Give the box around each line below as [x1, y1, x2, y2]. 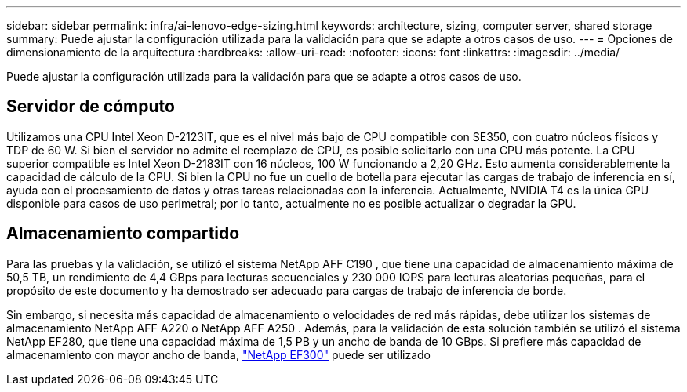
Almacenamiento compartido [6, 223, 240, 244]
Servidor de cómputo [6, 96, 175, 117]
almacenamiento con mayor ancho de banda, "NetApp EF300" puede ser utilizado [6, 347, 431, 361]
